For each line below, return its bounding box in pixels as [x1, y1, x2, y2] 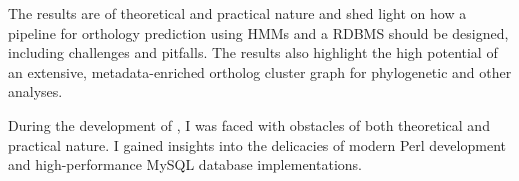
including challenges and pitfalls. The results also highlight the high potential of [8, 42, 498, 63]
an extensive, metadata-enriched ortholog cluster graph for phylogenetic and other [8, 61, 512, 82]
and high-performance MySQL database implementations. [8, 154, 362, 175]
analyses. [8, 81, 63, 102]
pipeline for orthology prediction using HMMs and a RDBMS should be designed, [8, 22, 509, 43]
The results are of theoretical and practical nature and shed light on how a [8, 3, 467, 23]
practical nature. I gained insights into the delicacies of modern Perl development [8, 134, 506, 155]
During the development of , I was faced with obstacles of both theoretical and [8, 114, 490, 135]
